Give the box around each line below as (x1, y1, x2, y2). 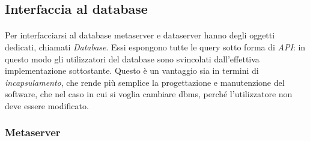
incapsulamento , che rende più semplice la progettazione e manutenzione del (5, 76, 285, 88)
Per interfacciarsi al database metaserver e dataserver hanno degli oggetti (5, 29, 275, 41)
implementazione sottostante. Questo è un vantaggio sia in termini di (5, 64, 259, 77)
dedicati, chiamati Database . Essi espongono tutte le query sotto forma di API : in (5, 40, 306, 53)
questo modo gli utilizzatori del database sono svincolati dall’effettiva (5, 52, 260, 65)
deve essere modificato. (5, 99, 89, 112)
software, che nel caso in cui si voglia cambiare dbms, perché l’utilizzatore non (5, 88, 293, 100)
